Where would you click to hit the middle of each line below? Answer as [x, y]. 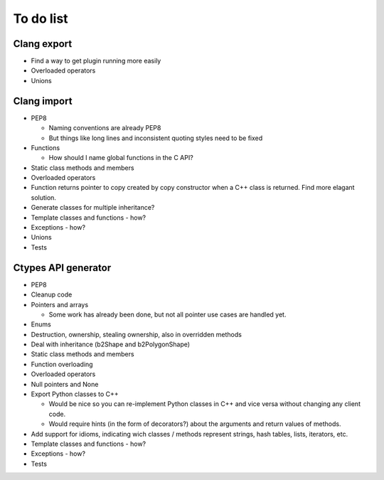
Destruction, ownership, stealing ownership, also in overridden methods [136, 334]
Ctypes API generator [62, 268]
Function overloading [62, 364]
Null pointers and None [65, 384]
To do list [41, 18]
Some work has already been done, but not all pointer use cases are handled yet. [167, 314]
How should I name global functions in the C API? [121, 158]
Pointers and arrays [60, 304]
